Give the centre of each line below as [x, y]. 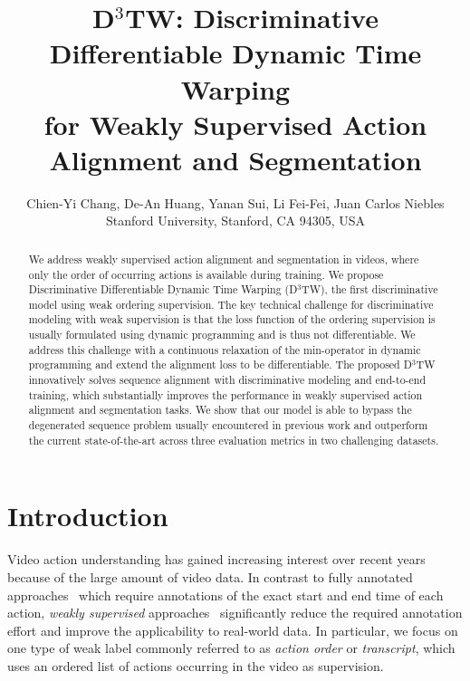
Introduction [88, 516]
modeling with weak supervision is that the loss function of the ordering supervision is [232, 319]
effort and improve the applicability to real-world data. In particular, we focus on [233, 630]
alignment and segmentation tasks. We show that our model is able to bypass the [220, 410]
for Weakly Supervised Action [235, 124]
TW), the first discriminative [370, 289]
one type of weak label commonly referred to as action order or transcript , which [231, 648]
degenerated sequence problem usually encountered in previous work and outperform [228, 425]
